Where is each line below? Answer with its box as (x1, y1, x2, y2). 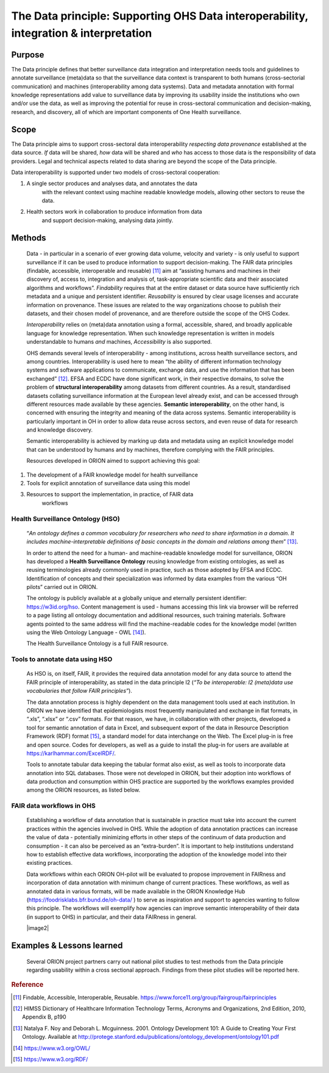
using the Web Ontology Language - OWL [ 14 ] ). (26, 629, 146, 636)
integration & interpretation (11, 26, 152, 40)
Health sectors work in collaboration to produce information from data (26, 208, 202, 215)
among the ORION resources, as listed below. (26, 786, 140, 793)
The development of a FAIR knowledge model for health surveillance (26, 471, 198, 479)
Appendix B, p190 (22, 1013, 66, 1021)
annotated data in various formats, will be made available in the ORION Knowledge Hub (26, 887, 246, 895)
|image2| (26, 925, 49, 932)
